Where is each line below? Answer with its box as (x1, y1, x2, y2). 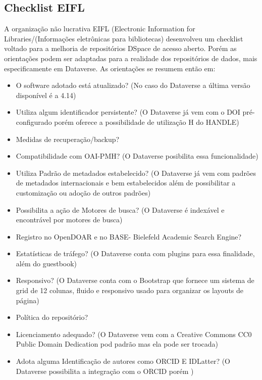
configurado (16, 116, 52, 127)
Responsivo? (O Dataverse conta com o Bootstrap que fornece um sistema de (16, 275, 254, 286)
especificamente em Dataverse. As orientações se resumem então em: (4, 63, 216, 73)
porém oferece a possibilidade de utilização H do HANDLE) (54, 116, 239, 127)
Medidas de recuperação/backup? (16, 133, 120, 144)
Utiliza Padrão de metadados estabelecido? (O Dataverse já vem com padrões (16, 167, 256, 178)
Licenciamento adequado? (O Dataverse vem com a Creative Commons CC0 (16, 328, 252, 339)
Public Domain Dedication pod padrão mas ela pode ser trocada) (16, 339, 219, 349)
